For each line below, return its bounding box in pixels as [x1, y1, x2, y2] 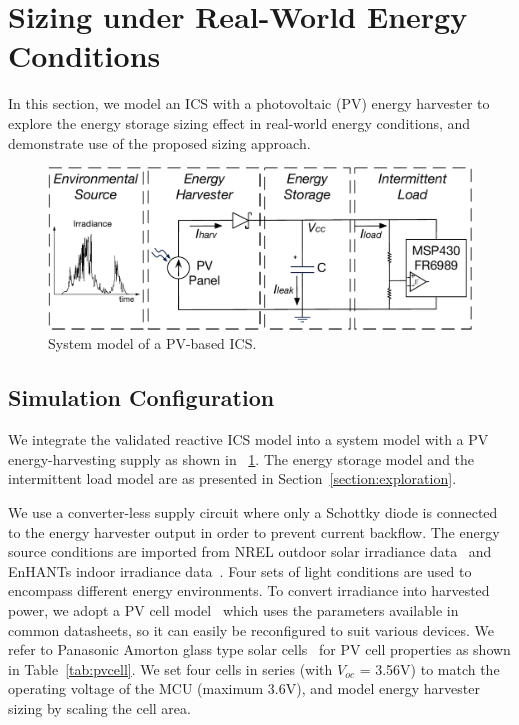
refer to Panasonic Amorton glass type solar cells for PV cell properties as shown [8, 639, 511, 660]
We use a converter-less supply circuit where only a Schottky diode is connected [8, 501, 498, 522]
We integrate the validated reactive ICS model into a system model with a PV [8, 429, 489, 450]
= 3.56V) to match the [359, 658, 500, 679]
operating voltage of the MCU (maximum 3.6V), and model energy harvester [8, 678, 480, 699]
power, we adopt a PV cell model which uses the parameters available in [8, 599, 459, 620]
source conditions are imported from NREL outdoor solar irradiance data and [8, 541, 492, 562]
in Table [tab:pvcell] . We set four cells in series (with [8, 658, 333, 679]
